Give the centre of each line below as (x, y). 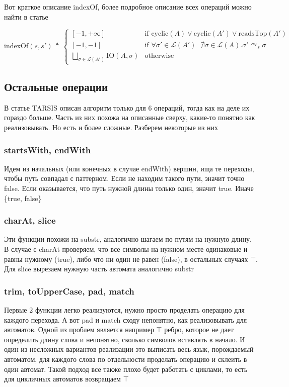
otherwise (159, 56)
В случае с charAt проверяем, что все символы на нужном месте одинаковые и (126, 249)
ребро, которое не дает (199, 329)
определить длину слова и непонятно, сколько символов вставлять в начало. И (125, 339)
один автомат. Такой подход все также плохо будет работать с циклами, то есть (126, 369)
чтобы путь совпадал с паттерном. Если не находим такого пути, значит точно (124, 178)
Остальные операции (56, 87)
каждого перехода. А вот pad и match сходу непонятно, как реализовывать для (126, 319)
